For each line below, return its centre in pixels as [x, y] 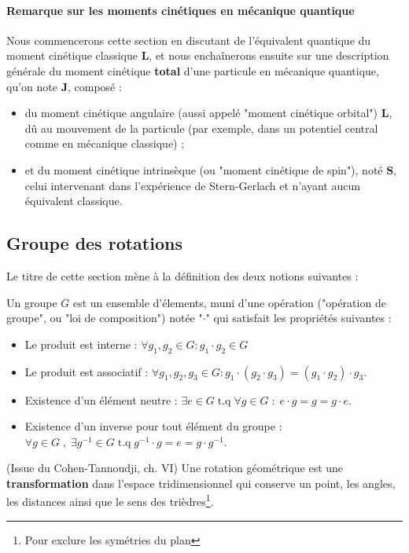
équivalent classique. [74, 201]
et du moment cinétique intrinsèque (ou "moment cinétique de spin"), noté [204, 169]
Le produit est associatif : [87, 371]
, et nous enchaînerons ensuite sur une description [269, 55]
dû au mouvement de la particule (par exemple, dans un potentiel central [201, 128]
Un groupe [32, 302]
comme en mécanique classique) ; [105, 143]
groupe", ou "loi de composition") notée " [105, 318]
